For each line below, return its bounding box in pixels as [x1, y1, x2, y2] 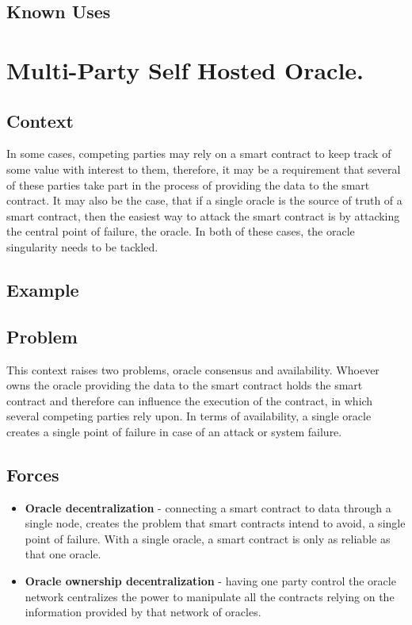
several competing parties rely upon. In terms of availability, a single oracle [6, 408, 372, 424]
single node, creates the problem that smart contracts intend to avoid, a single [25, 515, 406, 531]
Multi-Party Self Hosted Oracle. [6, 53, 364, 86]
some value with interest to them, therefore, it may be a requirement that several [6, 160, 401, 177]
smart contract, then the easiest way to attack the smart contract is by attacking [6, 207, 400, 224]
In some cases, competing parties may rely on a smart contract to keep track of [6, 145, 391, 162]
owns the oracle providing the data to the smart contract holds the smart [6, 377, 363, 393]
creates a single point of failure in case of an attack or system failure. [6, 423, 342, 439]
